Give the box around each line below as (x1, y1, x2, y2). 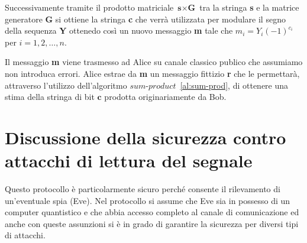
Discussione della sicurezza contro (5, 125, 286, 149)
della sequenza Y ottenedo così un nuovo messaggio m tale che (5, 24, 233, 37)
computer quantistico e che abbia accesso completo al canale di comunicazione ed (5, 206, 299, 218)
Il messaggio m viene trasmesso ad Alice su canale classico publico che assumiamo (5, 56, 303, 68)
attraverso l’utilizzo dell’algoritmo (5, 79, 127, 91)
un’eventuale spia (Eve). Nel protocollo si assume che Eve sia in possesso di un (5, 194, 290, 206)
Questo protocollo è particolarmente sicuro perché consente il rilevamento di (5, 183, 280, 195)
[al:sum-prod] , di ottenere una (180, 79, 289, 91)
